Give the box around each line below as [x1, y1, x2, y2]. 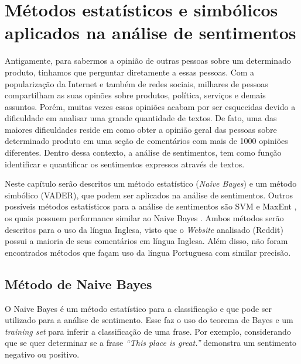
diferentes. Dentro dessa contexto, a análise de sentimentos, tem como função [5, 146, 282, 159]
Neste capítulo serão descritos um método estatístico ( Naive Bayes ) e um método [5, 177, 297, 190]
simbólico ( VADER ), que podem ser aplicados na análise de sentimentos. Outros [5, 188, 293, 201]
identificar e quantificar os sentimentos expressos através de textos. [5, 157, 245, 170]
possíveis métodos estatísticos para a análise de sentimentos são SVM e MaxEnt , [5, 200, 297, 212]
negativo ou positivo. [5, 348, 80, 360]
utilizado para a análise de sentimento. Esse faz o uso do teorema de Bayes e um [5, 314, 293, 326]
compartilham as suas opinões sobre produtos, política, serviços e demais [5, 89, 266, 101]
